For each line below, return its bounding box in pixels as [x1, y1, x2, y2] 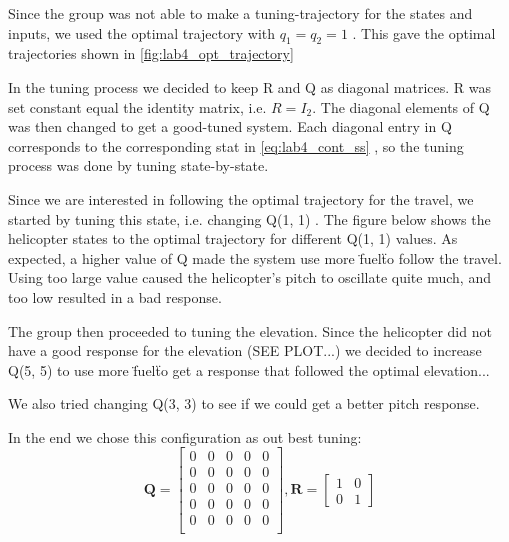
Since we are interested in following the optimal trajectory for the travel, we [8, 188, 474, 209]
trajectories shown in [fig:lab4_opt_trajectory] [8, 43, 294, 64]
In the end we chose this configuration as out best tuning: [8, 426, 362, 447]
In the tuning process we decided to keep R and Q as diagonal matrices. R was [8, 76, 492, 97]
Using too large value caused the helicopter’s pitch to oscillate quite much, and [8, 267, 491, 288]
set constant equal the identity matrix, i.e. [8, 96, 267, 117]
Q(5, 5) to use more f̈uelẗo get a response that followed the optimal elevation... [8, 359, 490, 380]
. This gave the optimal [352, 22, 496, 43]
